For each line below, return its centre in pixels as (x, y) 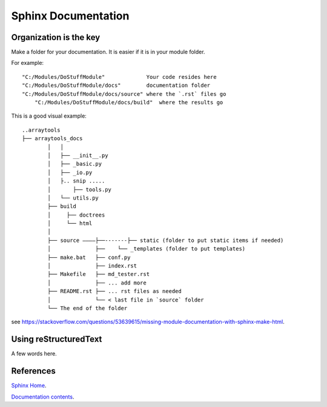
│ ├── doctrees (76, 215)
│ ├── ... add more (97, 283)
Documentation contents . (43, 397)
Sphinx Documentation (70, 16)
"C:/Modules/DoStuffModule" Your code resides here (120, 77)
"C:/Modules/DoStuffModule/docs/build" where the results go (129, 103)
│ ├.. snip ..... (76, 181)
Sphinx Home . (29, 386)
